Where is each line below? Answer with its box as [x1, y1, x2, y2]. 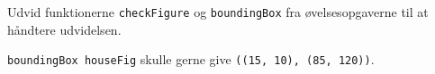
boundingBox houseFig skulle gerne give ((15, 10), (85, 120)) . [7, 50, 375, 69]
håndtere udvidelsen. [7, 20, 122, 38]
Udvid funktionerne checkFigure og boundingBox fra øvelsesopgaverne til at [7, 3, 429, 21]
